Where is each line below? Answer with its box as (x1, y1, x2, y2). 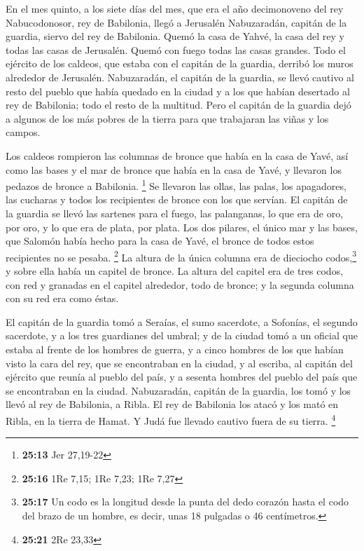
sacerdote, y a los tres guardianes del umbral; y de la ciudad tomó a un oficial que (6, 328, 358, 343)
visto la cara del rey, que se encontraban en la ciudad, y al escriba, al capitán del (6, 355, 353, 370)
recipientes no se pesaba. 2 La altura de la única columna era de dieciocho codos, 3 (6, 247, 357, 264)
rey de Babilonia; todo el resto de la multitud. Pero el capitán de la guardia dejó (6, 97, 351, 112)
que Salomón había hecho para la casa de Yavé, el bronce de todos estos (6, 233, 314, 248)
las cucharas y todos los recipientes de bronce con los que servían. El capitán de (6, 192, 348, 207)
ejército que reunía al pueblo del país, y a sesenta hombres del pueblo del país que (6, 369, 358, 384)
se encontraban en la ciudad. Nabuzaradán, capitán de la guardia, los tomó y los (6, 383, 351, 397)
